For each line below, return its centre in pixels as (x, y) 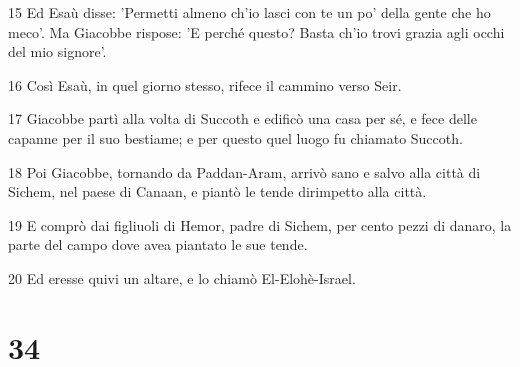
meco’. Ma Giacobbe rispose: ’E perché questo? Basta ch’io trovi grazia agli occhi (256, 31)
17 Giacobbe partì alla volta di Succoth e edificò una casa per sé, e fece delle (242, 118)
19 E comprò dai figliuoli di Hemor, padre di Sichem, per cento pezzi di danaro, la (260, 224)
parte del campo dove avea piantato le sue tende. (158, 244)
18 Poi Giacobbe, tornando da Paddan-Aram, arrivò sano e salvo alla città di (244, 171)
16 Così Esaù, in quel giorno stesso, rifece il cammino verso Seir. (205, 84)
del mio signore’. (57, 51)
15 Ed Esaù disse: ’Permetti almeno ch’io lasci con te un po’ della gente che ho (249, 12)
